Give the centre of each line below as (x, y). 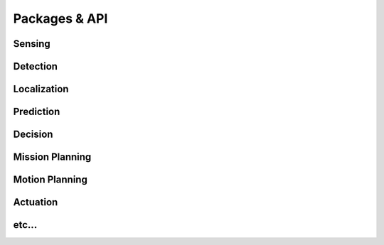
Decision (33, 135)
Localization (41, 89)
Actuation (36, 202)
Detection (36, 66)
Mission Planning (52, 157)
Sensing (32, 44)
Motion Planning (50, 180)
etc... (25, 225)
